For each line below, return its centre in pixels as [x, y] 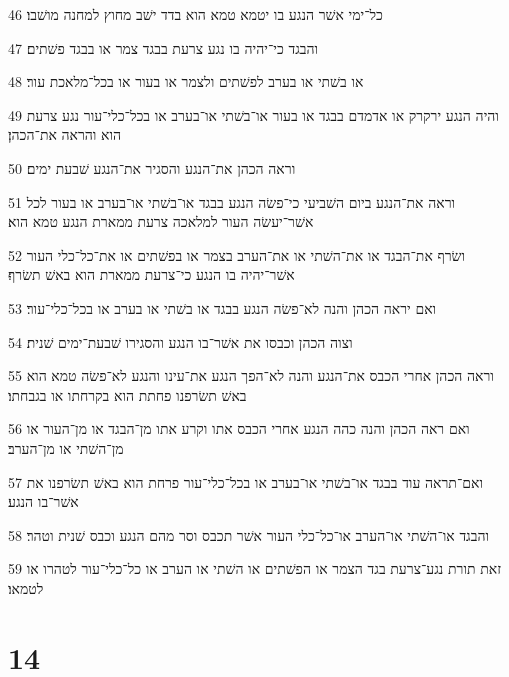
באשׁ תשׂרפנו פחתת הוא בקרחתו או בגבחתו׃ [127, 394]
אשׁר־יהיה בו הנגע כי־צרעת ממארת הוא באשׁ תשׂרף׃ [151, 274]
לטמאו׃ [26, 587]
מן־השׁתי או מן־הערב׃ [66, 447]
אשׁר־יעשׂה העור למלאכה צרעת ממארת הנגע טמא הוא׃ [161, 221]
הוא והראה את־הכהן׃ [65, 134]
